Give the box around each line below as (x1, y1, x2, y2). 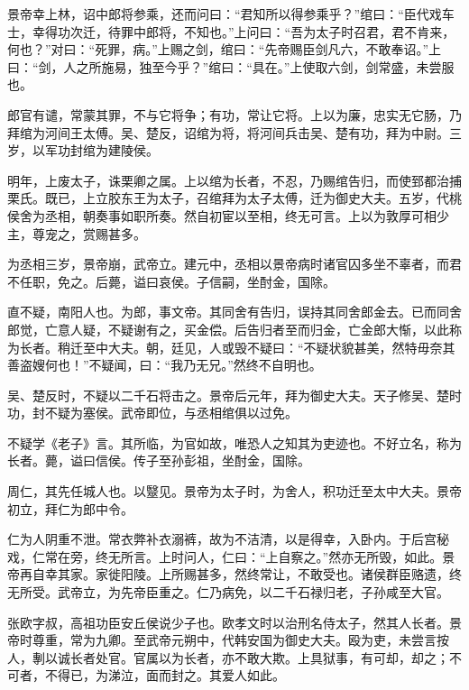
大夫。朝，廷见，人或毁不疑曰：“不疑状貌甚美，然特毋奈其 (107, 337, 455, 356)
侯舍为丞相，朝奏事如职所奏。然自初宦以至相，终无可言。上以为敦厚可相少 (7, 206, 449, 225)
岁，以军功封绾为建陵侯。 (7, 141, 159, 160)
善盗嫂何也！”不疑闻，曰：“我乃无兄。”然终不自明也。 (7, 355, 322, 374)
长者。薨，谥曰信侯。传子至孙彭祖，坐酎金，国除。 (7, 451, 310, 470)
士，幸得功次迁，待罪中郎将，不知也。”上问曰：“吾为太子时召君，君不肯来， (7, 22, 455, 41)
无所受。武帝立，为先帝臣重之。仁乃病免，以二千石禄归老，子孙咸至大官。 (7, 583, 449, 602)
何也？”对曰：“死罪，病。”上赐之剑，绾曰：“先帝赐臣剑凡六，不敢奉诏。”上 (7, 40, 442, 59)
